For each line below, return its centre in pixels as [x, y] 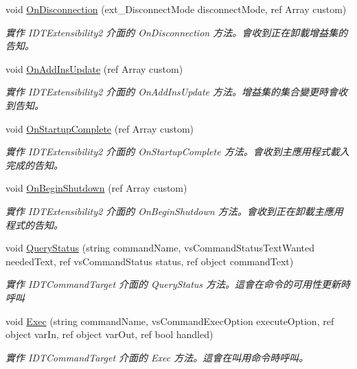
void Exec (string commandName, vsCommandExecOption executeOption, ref [170, 321]
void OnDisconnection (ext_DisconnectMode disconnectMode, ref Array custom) [176, 9]
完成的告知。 [34, 165]
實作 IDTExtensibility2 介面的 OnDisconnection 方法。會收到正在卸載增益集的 [177, 32]
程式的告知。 [34, 224]
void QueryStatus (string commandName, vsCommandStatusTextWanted [160, 248]
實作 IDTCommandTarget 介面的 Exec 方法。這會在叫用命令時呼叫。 [157, 357]
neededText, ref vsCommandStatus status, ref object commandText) [150, 261]
